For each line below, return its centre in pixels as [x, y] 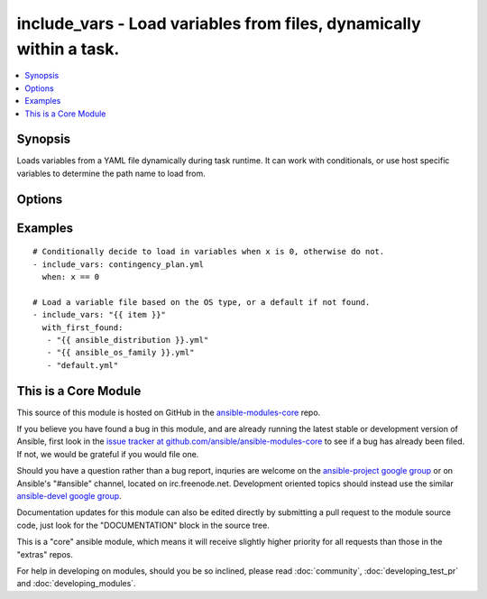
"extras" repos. [45, 554]
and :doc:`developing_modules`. [76, 584]
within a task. [68, 49]
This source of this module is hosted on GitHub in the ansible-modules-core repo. [169, 412]
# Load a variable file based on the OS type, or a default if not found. [202, 302]
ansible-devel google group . [69, 496]
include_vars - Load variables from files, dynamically [219, 23]
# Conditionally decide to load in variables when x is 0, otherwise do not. [209, 252]
